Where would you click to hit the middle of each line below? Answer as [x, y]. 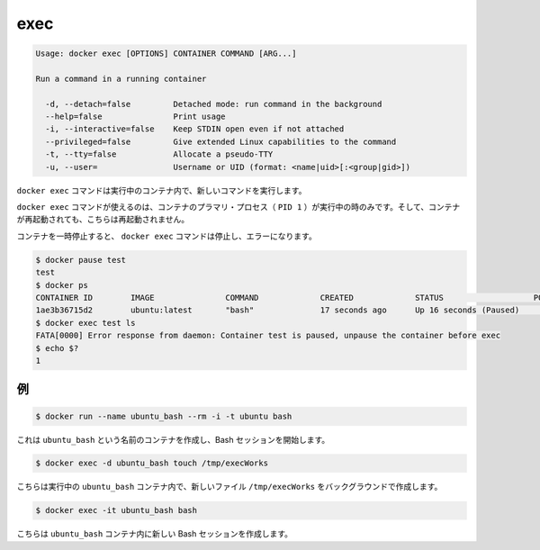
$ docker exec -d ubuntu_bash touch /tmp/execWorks [152, 463]
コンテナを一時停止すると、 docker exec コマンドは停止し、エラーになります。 [166, 236]
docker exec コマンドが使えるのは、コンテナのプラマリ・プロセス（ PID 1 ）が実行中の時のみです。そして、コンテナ [238, 207]
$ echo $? [57, 348]
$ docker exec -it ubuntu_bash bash [117, 510]
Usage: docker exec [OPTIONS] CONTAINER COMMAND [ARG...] [166, 54]
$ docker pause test [81, 260]
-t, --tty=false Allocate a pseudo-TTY [159, 154]
